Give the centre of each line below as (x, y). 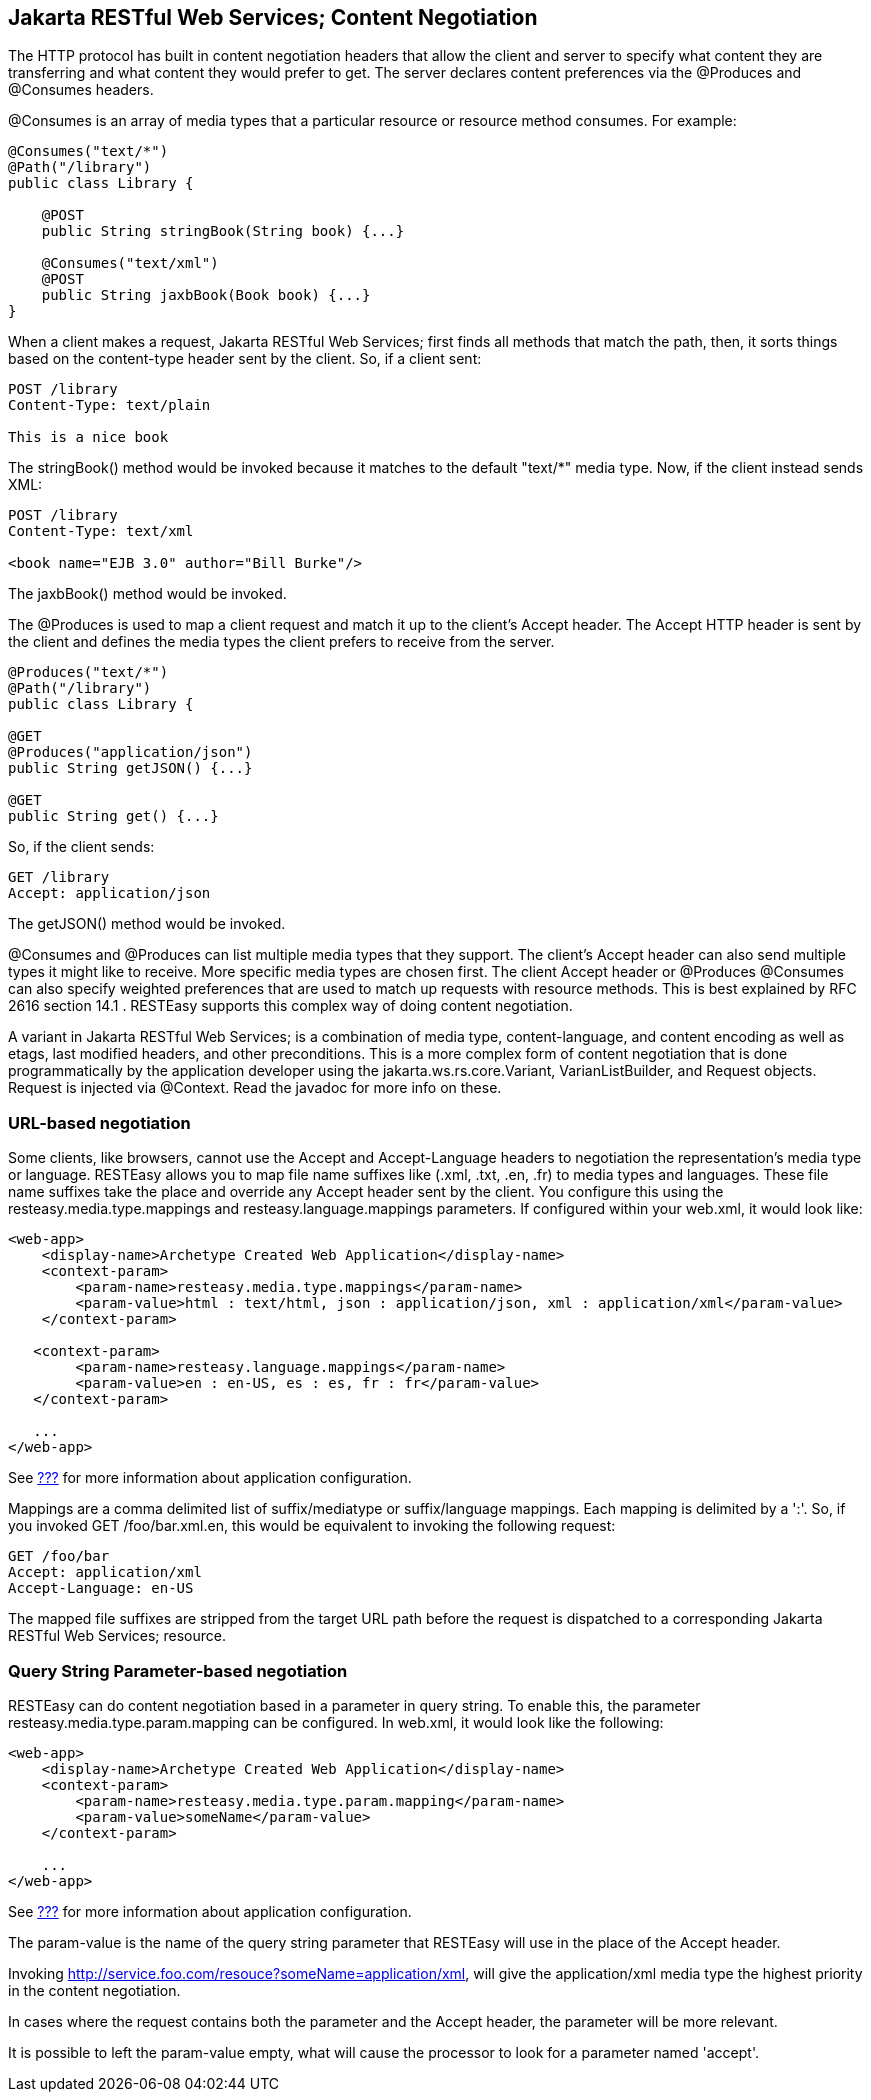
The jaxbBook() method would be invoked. (147, 594)
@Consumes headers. (81, 90)
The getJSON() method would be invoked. (147, 924)
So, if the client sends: (81, 847)
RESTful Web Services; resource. (117, 1636)
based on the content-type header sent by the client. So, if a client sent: (245, 359)
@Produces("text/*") (88, 672)
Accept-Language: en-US (101, 1588)
